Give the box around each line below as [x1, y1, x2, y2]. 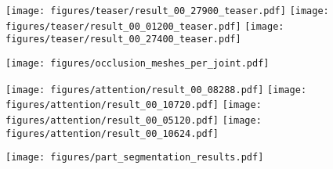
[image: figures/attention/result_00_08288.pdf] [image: [5, 84, 307, 95]
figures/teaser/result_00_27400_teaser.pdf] [5, 34, 241, 45]
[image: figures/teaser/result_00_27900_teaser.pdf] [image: [5, 5, 329, 16]
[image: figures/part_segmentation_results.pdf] [5, 152, 264, 164]
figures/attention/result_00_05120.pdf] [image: [5, 114, 262, 126]
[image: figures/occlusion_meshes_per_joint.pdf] [5, 57, 270, 69]
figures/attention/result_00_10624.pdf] [5, 128, 219, 139]
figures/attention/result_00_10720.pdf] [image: [5, 99, 262, 111]
